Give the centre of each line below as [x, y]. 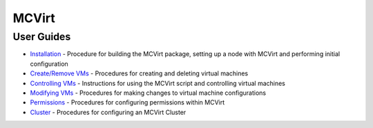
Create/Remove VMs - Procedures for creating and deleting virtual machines [139, 73]
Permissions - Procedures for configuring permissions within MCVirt [127, 102]
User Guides [42, 37]
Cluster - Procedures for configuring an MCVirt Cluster [108, 112]
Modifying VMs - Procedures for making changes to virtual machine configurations [148, 93]
